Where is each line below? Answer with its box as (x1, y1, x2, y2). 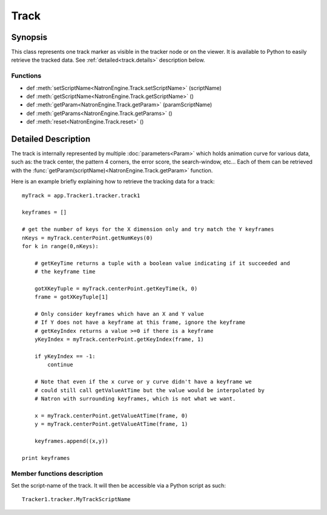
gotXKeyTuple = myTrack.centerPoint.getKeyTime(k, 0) (34, 285, 198, 292)
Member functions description (11, 469, 103, 477)
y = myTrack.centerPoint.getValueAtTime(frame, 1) (34, 421, 188, 428)
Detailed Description (11, 134, 91, 144)
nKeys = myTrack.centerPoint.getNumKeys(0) (22, 234, 153, 241)
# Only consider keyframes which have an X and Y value (34, 310, 204, 318)
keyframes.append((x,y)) (34, 438, 108, 444)
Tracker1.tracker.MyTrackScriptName (22, 496, 131, 503)
